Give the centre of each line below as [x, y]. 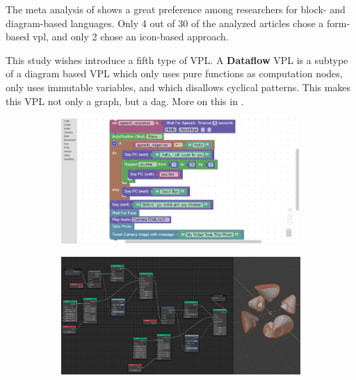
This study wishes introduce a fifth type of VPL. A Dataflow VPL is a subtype [177, 60]
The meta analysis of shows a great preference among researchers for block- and [176, 9]
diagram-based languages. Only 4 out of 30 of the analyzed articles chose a [165, 23]
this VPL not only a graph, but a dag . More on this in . [125, 101]
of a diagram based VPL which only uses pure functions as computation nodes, [174, 73]
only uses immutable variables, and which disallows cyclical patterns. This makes [178, 87]
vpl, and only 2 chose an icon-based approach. [130, 37]
